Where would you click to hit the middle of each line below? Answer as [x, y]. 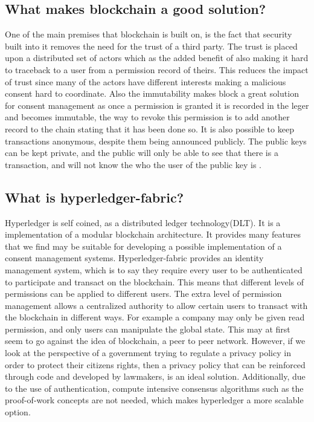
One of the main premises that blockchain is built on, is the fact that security [149, 34]
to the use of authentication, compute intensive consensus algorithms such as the [154, 388]
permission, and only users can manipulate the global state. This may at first [148, 329]
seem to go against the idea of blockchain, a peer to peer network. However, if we [155, 341]
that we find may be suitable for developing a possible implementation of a [143, 246]
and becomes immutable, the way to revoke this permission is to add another [147, 117]
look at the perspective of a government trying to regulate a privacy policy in [148, 353]
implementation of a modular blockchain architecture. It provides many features [153, 234]
